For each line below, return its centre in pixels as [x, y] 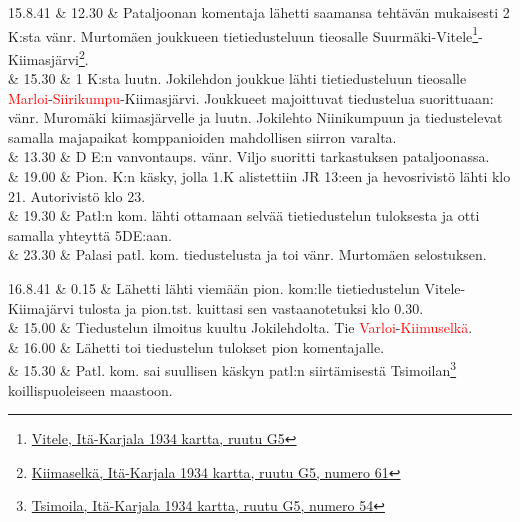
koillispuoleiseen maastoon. [90, 389]
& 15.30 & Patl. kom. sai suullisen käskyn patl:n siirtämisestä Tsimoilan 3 [232, 369]
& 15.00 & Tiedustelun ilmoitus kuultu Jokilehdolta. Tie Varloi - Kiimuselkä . [240, 327]
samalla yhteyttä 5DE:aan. [90, 234]
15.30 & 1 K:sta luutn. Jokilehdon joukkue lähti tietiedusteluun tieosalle [245, 78]
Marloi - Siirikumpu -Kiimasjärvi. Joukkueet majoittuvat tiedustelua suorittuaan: [251, 97]
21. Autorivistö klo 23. [77, 195]
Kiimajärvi [41, 307]
